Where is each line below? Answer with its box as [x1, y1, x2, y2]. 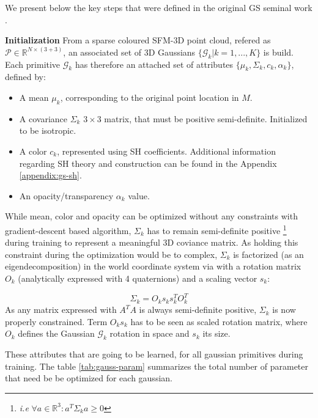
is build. [263, 45, 294, 58]
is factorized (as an [233, 248, 304, 260]
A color [19, 144, 47, 157]
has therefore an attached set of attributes [75, 57, 234, 70]
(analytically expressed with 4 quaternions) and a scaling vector [18, 271, 257, 284]
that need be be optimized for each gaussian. [5, 372, 172, 384]
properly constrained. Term [5, 315, 108, 328]
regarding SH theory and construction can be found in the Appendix [19, 156, 277, 169]
